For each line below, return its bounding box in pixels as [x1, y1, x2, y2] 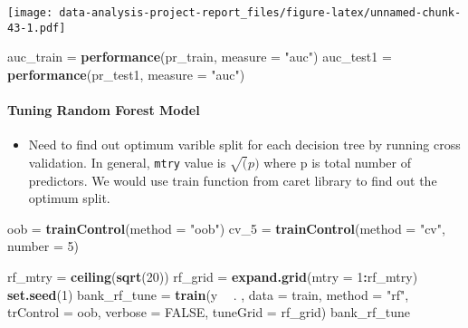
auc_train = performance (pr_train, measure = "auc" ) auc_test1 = [7, 47, 392, 66]
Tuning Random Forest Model [7, 101, 200, 120]
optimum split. [28, 188, 110, 207]
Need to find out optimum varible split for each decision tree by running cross [28, 135, 461, 154]
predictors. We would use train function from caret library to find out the [28, 170, 437, 189]
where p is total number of [263, 152, 411, 171]
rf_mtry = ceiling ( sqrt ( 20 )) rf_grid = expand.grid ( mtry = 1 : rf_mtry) [7, 267, 418, 286]
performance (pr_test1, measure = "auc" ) [7, 64, 245, 83]
